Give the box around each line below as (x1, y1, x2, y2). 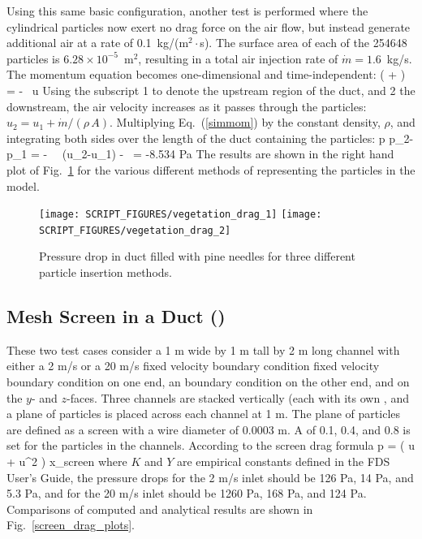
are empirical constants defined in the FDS (176, 452, 390, 469)
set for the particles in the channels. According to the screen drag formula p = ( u (6, 437, 415, 454)
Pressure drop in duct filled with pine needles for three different (39, 248, 355, 265)
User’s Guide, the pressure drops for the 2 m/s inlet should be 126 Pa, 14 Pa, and (6, 468, 414, 485)
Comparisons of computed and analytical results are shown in (6, 500, 313, 517)
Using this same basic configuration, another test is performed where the (6, 2, 368, 19)
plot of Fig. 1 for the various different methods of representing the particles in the (6, 161, 416, 178)
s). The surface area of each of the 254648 (200, 34, 407, 51)
